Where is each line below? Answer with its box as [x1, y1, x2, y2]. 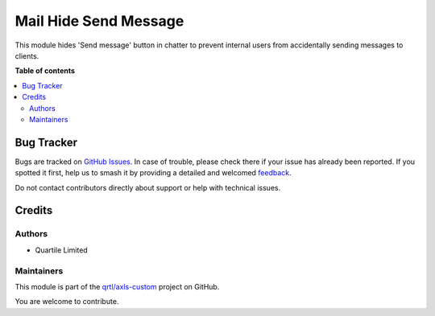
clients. [14, 51, 39, 60]
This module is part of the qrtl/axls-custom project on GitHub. [14, 281, 220, 291]
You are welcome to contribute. [14, 297, 119, 306]
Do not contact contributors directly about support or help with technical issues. [14, 183, 281, 192]
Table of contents [14, 66, 76, 76]
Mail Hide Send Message [14, 12, 184, 30]
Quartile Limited [35, 245, 88, 255]
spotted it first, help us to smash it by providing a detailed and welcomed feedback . [14, 168, 292, 178]
